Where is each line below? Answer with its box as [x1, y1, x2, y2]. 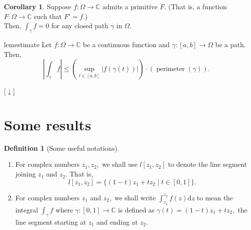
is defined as [118, 204, 155, 214]
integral [15, 204, 38, 214]
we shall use [102, 159, 138, 169]
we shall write [114, 192, 156, 202]
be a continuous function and [83, 39, 170, 49]
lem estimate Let [4, 39, 52, 49]
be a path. [215, 39, 246, 49]
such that [34, 11, 62, 21]
